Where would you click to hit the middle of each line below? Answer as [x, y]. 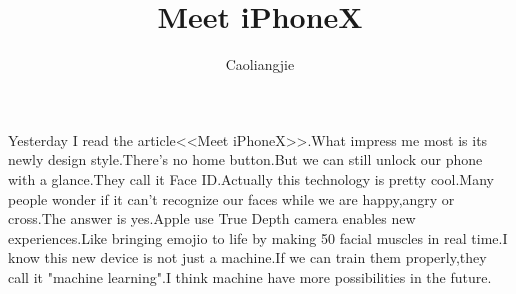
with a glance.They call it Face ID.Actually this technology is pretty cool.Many [251, 178]
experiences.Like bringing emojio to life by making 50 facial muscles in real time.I [258, 237]
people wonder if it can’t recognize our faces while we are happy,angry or [231, 198]
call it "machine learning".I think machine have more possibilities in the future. [250, 276]
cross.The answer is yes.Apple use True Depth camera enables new [212, 218]
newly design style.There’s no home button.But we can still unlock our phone [245, 159]
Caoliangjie [260, 64]
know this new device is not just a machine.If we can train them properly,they [247, 257]
